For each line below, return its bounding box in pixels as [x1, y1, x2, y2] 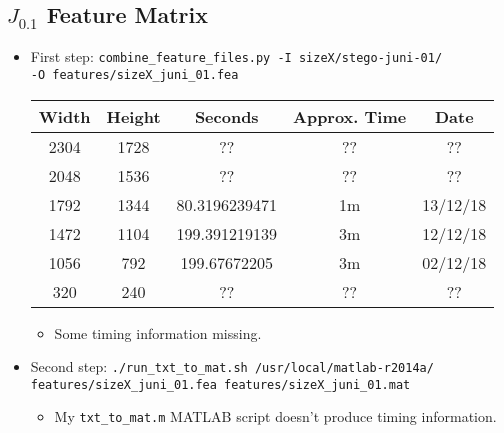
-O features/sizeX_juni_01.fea [30, 67, 239, 82]
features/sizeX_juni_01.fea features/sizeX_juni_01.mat [30, 377, 411, 392]
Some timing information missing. [54, 322, 262, 343]
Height [106, 104, 161, 128]
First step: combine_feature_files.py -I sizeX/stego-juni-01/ [30, 46, 443, 67]
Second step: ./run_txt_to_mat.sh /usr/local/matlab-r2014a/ [30, 356, 434, 377]
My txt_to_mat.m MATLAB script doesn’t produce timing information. [54, 406, 497, 427]
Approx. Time [293, 104, 407, 128]
